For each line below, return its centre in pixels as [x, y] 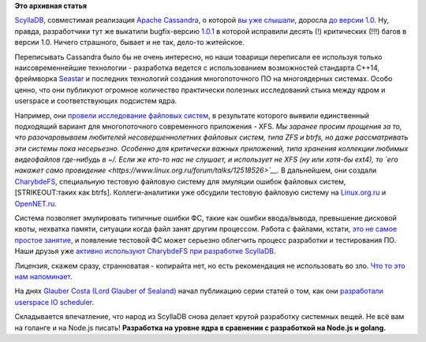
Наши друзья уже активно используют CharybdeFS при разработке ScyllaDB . [145, 251]
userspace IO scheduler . [54, 302]
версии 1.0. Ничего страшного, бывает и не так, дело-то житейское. [129, 43]
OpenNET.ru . [35, 203]
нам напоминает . [43, 277]
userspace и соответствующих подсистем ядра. [96, 101]
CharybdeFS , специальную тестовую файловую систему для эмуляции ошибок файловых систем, [180, 181]
